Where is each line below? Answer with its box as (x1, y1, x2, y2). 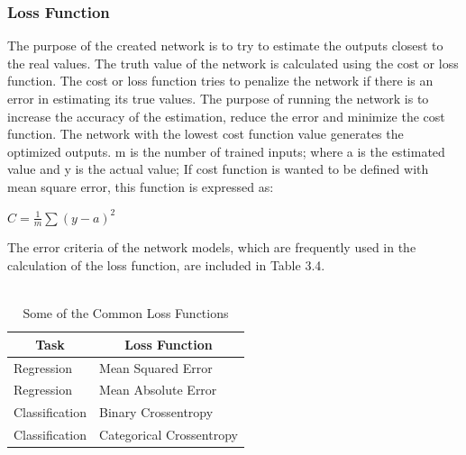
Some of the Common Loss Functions (23, 304, 229, 323)
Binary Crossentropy (99, 403, 214, 422)
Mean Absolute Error (99, 380, 217, 399)
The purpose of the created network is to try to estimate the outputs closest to (7, 36, 443, 55)
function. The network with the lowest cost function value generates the (7, 124, 404, 143)
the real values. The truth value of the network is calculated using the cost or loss (7, 53, 459, 72)
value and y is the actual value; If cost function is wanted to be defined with (7, 159, 429, 178)
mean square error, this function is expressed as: (7, 177, 274, 196)
